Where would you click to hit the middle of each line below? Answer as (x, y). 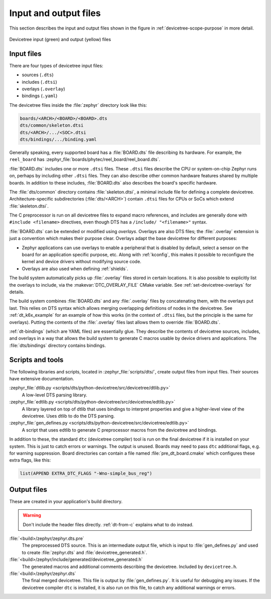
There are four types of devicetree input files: (56, 66)
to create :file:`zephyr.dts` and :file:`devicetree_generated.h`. (85, 552)
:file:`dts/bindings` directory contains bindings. (58, 345)
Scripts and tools (36, 360)
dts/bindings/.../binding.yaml (58, 139)
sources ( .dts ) (38, 75)
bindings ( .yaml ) (40, 96)
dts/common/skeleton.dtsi (52, 126)
